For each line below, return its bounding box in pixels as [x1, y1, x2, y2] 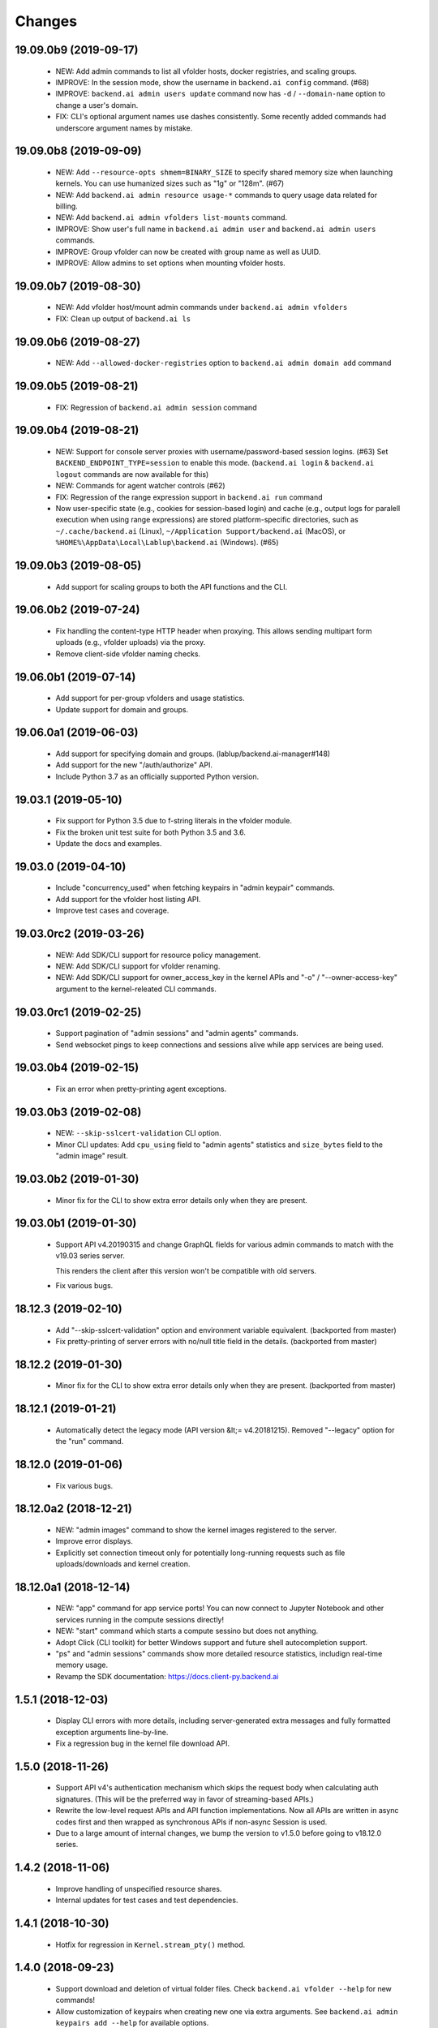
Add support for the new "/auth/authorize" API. [55, 760, 213, 770]
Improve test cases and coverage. [55, 905, 170, 916]
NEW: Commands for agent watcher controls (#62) [55, 481, 226, 491]
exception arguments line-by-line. [55, 1727, 169, 1737]
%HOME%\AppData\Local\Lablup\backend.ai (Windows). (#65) [55, 538, 279, 548]
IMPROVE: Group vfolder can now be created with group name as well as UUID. [55, 247, 321, 256]
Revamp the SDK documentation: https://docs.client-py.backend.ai [55, 1671, 279, 1681]
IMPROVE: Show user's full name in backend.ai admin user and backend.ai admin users [55, 224, 376, 234]
